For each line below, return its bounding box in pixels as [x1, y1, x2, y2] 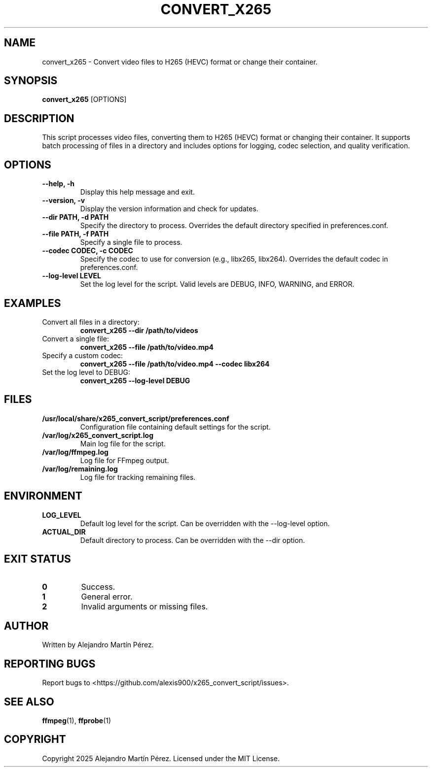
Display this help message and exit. [80, 188, 195, 197]
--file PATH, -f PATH [42, 230, 109, 238]
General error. [81, 591, 133, 602]
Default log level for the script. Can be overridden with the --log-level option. [80, 519, 330, 528]
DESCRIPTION [4, 112, 74, 125]
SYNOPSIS [4, 74, 58, 87]
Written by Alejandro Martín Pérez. [42, 640, 154, 649]
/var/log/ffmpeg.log [42, 447, 108, 456]
